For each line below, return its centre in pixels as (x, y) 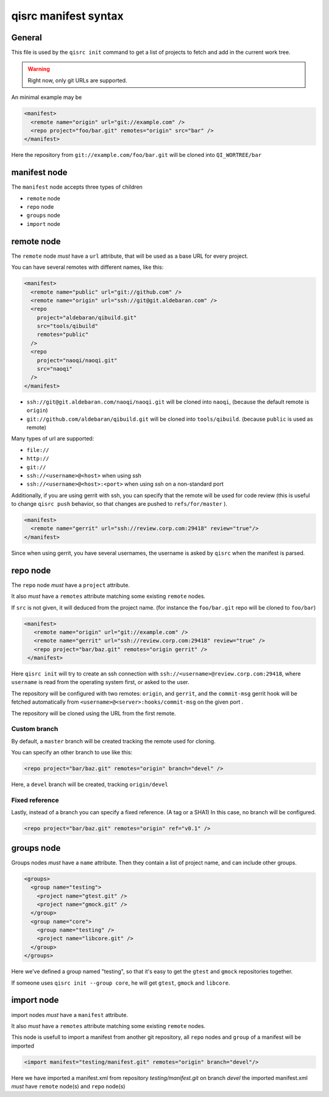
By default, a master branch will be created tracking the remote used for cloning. (113, 741)
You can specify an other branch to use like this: (72, 753)
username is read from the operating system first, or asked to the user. (100, 682)
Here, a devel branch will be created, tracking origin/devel (90, 784)
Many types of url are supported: (53, 439)
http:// (38, 459)
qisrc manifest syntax (68, 16)
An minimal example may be (47, 97)
